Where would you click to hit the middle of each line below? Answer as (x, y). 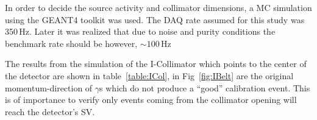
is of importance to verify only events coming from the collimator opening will (151, 100)
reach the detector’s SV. (50, 111)
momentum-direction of (49, 87)
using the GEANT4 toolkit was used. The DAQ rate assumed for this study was (155, 19)
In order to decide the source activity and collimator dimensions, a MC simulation (158, 7)
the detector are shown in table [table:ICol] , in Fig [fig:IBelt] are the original (149, 75)
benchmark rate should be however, (71, 43)
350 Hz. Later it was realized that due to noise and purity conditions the (140, 31)
